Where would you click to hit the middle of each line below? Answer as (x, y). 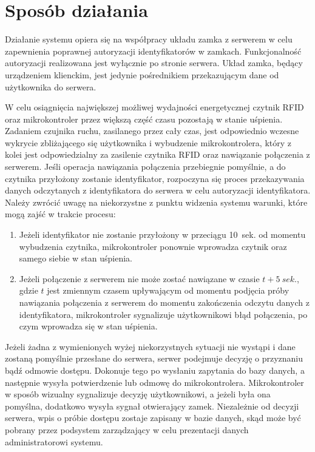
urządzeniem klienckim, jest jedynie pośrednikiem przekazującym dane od (142, 74)
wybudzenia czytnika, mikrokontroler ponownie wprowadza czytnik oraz (153, 246)
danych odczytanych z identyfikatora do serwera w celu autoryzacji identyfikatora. (158, 190)
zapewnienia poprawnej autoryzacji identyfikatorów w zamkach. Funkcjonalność (153, 51)
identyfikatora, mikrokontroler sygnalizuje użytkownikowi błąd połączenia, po (163, 314)
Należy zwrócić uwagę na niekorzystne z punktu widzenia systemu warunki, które (156, 202)
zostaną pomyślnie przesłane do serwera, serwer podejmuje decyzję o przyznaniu (154, 358)
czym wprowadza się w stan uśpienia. (88, 326)
